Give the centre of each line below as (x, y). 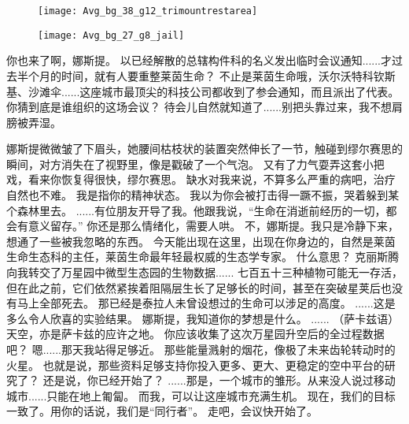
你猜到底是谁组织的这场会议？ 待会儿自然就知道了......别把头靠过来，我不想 (199, 107)
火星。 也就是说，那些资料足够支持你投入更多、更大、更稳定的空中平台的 (195, 364)
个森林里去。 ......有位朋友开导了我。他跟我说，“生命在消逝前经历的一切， (196, 210)
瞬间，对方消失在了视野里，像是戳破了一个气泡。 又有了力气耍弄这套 (184, 164)
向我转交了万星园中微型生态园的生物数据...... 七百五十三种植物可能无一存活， (205, 272)
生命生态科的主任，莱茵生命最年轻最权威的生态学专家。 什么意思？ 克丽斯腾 (203, 257)
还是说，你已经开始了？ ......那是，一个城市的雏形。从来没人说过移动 (219, 380)
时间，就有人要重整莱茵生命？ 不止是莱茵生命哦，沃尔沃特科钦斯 (228, 75)
